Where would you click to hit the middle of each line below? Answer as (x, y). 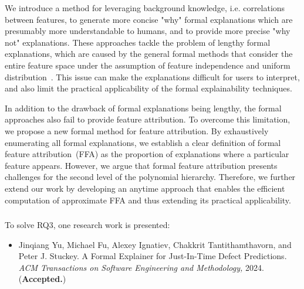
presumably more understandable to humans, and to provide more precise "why (148, 31)
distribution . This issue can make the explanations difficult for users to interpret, (152, 76)
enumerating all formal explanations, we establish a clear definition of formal (143, 142)
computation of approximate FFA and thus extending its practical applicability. (148, 200)
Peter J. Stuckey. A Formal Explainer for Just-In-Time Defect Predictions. (153, 256)
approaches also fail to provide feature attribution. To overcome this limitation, (148, 119)
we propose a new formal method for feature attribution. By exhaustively (137, 130)
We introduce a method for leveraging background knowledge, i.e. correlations (145, 8)
